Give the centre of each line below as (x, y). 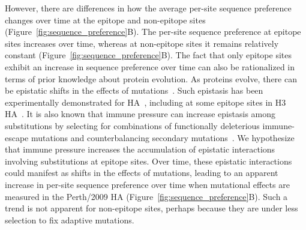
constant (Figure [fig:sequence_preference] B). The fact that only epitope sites (148, 55)
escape (17, 137)
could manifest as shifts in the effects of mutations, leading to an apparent (142, 173)
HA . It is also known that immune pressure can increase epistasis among (140, 114)
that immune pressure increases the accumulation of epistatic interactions (140, 149)
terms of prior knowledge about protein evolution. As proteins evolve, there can (151, 78)
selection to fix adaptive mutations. (70, 219)
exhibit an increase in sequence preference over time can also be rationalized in (150, 66)
